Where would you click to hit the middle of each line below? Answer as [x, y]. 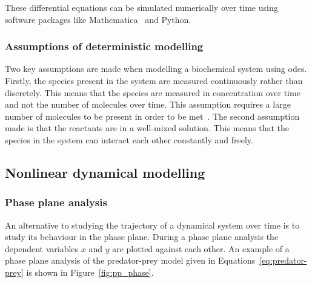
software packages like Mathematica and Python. [98, 19]
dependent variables [42, 248]
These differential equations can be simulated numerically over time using [141, 7]
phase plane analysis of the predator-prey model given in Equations [130, 260]
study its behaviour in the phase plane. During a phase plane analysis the [142, 237]
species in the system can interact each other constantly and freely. [129, 139]
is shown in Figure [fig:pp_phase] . [90, 272]
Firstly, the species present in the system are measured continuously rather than [154, 80]
